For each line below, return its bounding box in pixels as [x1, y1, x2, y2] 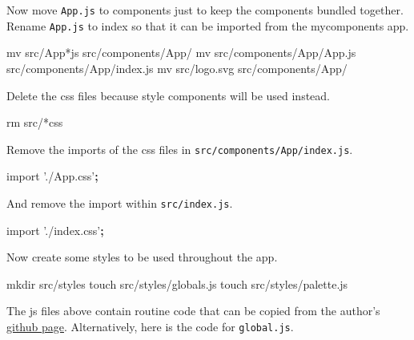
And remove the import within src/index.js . [6, 194, 233, 211]
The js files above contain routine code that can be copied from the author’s [6, 302, 380, 319]
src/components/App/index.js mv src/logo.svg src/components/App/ [6, 59, 348, 76]
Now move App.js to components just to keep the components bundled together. [6, 2, 404, 18]
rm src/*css [6, 114, 63, 131]
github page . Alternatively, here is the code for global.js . [6, 318, 294, 334]
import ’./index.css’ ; [6, 221, 104, 238]
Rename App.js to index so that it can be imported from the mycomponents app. [6, 17, 409, 34]
